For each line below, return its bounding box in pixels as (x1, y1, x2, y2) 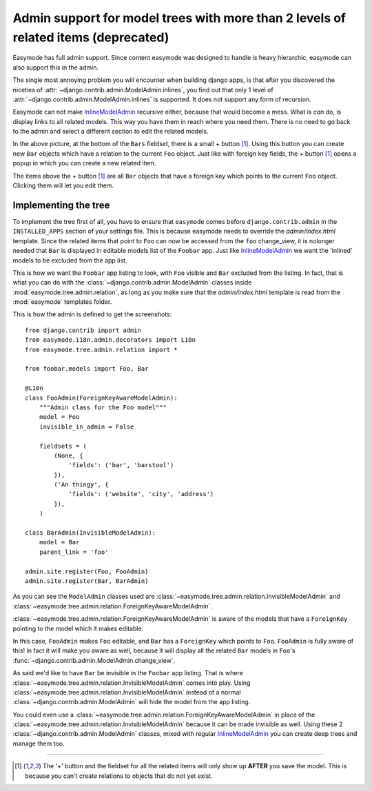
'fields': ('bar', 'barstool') (68, 462, 174, 469)
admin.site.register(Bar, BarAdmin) (25, 577, 149, 585)
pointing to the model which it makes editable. (12, 624, 144, 633)
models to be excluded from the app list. (12, 256, 127, 265)
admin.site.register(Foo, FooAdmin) (25, 567, 149, 575)
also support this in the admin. (12, 63, 99, 72)
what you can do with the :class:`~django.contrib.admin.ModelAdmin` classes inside (12, 278, 252, 287)
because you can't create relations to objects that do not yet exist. (25, 772, 213, 780)
